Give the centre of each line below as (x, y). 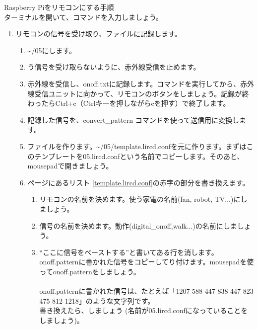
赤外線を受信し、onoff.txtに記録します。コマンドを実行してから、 (134, 83)
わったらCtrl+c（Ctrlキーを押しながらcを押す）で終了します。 (129, 103)
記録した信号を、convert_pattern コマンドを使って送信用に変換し (133, 120)
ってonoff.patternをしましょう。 (90, 271)
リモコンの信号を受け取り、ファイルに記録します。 (98, 34)
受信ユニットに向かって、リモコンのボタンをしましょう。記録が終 (142, 93)
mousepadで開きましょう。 (70, 166)
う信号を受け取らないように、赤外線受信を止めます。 (114, 67)
